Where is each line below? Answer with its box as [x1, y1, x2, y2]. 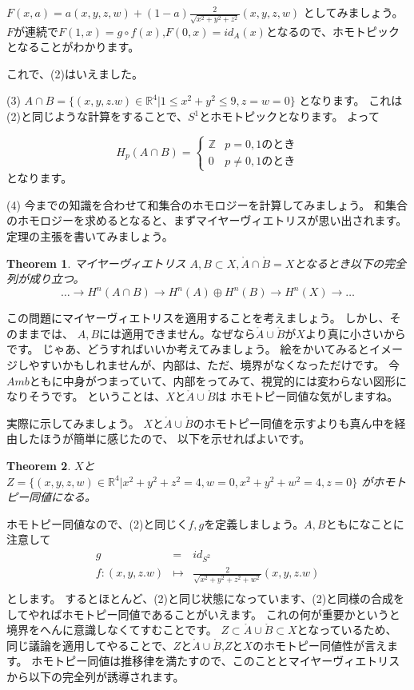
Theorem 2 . [6, 457, 71, 474]
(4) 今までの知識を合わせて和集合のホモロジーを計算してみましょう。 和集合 [6, 196, 408, 213]
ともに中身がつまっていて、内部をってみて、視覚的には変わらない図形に [29, 372, 408, 389]
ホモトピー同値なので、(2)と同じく [6, 515, 189, 532]
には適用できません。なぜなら [99, 325, 256, 341]
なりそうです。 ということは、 [6, 388, 166, 405]
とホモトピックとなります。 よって [199, 108, 380, 125]
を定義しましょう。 [204, 515, 305, 532]
